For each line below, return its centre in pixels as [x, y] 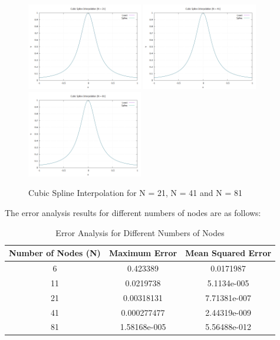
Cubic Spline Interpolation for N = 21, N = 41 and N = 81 [135, 193]
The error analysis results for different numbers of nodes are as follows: [133, 212]
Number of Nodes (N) [55, 253]
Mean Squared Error [228, 253]
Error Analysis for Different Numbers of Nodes [140, 232]
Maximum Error [143, 253]
